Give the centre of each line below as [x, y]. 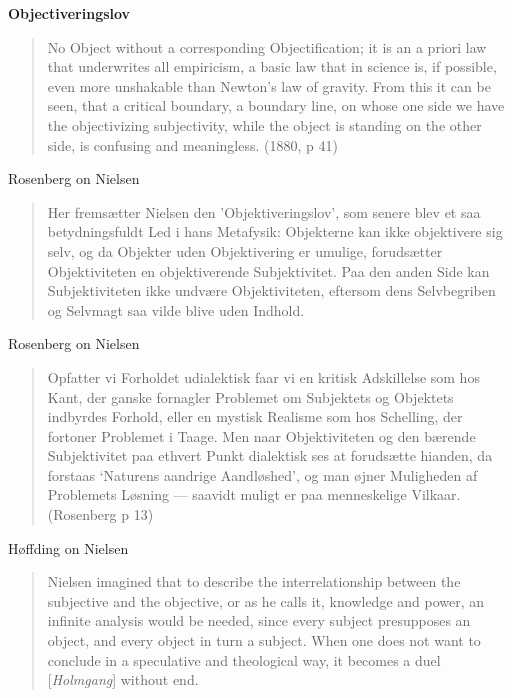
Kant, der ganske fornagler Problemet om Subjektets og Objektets [250, 396]
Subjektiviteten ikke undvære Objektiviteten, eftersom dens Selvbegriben [271, 290]
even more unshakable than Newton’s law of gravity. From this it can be [269, 85]
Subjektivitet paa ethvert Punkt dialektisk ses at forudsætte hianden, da [270, 455]
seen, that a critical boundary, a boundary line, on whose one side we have [276, 105]
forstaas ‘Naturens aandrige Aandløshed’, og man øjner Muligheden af [262, 474]
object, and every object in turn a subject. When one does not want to [264, 640]
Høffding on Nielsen [68, 547]
